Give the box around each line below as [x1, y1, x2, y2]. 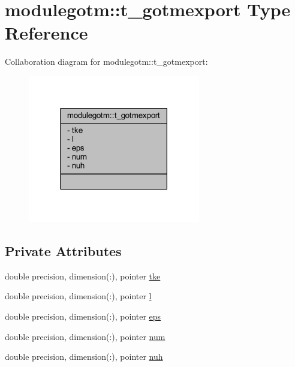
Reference [5, 20, 88, 45]
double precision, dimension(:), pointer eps [5, 309, 161, 322]
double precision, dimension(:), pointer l [5, 290, 152, 302]
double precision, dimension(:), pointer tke [5, 269, 161, 282]
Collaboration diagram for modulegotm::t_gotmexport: [5, 55, 208, 68]
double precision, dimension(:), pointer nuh [5, 350, 163, 363]
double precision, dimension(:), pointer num [5, 330, 165, 342]
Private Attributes [5, 241, 122, 260]
